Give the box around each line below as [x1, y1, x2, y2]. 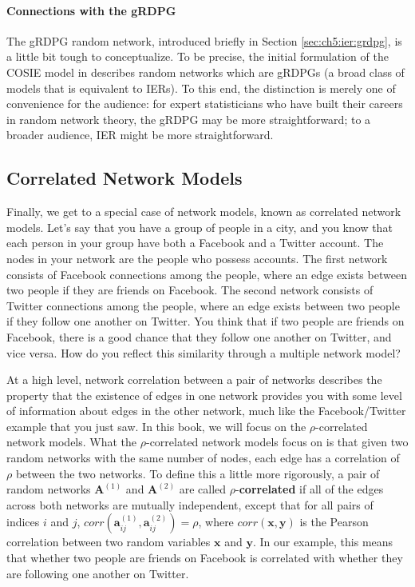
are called [179, 481, 227, 497]
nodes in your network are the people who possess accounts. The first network [6, 250, 388, 266]
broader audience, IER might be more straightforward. [6, 126, 274, 143]
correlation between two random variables [6, 533, 211, 550]
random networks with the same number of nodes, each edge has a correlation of [6, 449, 400, 466]
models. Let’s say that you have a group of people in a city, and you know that [6, 218, 393, 235]
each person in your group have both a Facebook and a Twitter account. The [6, 234, 384, 251]
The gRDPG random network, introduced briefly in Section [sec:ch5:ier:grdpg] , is [6, 32, 402, 49]
